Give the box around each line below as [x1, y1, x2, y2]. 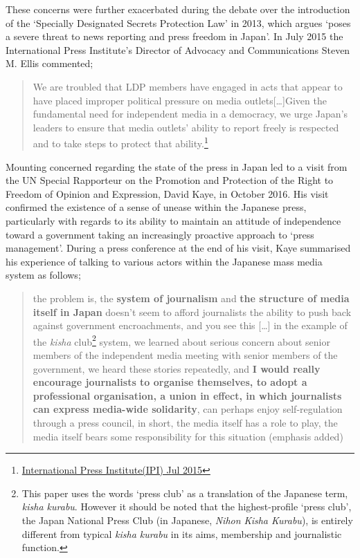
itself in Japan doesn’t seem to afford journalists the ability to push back [33, 304, 352, 319]
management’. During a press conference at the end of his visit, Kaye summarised [6, 241, 351, 255]
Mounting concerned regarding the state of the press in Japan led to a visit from [6, 159, 348, 174]
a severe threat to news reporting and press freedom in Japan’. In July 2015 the [6, 29, 343, 44]
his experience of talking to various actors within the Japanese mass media [6, 254, 323, 268]
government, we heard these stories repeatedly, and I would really [33, 361, 321, 375]
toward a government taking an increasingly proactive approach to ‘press [6, 227, 314, 241]
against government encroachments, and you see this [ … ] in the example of [33, 318, 348, 333]
